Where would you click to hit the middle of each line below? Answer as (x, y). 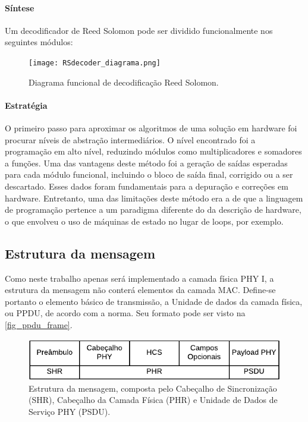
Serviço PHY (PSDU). (70, 411)
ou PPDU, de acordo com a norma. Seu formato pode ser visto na (125, 313)
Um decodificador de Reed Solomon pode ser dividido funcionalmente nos (139, 30)
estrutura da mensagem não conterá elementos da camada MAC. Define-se (140, 290)
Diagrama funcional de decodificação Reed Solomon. (124, 82)
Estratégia (26, 105)
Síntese (20, 7)
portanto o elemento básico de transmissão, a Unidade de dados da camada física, (154, 301)
